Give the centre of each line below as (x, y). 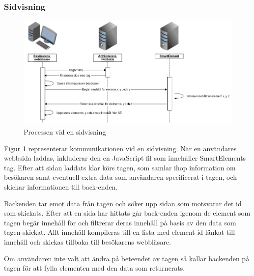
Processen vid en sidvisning (65, 132)
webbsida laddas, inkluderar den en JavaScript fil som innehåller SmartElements (125, 158)
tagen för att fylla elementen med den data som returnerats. (95, 268)
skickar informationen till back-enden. (61, 186)
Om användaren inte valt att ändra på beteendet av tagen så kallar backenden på (127, 258)
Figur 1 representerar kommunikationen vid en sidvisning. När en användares (120, 148)
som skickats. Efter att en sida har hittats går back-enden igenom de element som (127, 213)
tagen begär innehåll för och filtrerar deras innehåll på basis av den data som (120, 222)
